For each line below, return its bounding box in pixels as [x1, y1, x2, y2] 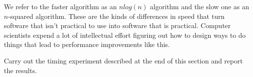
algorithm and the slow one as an [150, 1, 249, 11]
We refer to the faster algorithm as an [4, 1, 117, 11]
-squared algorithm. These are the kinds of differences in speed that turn [8, 11, 225, 21]
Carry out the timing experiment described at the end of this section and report [4, 55, 243, 65]
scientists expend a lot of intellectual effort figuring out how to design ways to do [4, 30, 246, 40]
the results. [4, 65, 37, 75]
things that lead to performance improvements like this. [4, 39, 170, 49]
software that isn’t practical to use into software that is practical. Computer [4, 20, 231, 31]
